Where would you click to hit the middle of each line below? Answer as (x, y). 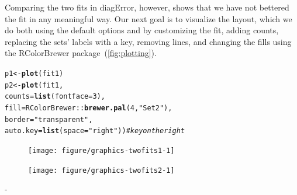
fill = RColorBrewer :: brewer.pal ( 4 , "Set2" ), (89, 108)
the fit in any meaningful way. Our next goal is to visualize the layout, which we (148, 18)
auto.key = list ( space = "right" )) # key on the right (95, 131)
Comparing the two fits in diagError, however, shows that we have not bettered (147, 7)
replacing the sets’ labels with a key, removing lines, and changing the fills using (148, 41)
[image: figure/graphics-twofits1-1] (101, 150)
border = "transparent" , (49, 119)
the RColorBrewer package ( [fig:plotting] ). (81, 53)
